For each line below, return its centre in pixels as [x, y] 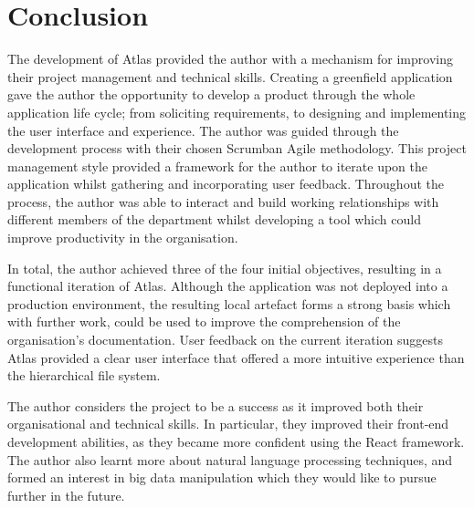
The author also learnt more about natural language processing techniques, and [230, 459]
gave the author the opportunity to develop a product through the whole [211, 94]
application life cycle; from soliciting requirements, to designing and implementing [237, 112]
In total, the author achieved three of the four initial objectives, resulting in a [225, 268]
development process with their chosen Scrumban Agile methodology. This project [237, 148]
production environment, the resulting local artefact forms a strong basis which [229, 303]
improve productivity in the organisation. [123, 238]
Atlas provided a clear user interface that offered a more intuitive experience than [236, 357]
